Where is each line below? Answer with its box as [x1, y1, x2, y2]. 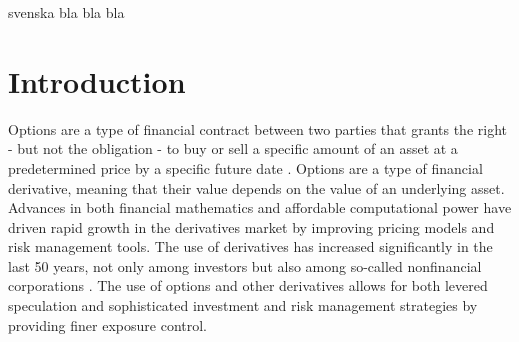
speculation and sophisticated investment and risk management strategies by [8, 295, 478, 316]
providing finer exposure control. [8, 314, 207, 335]
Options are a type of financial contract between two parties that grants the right [8, 118, 507, 139]
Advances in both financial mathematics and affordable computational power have [8, 197, 512, 218]
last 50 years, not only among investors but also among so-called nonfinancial [8, 255, 482, 276]
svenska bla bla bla [8, 2, 125, 22]
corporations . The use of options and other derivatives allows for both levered [8, 275, 488, 296]
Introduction [8, 60, 186, 101]
